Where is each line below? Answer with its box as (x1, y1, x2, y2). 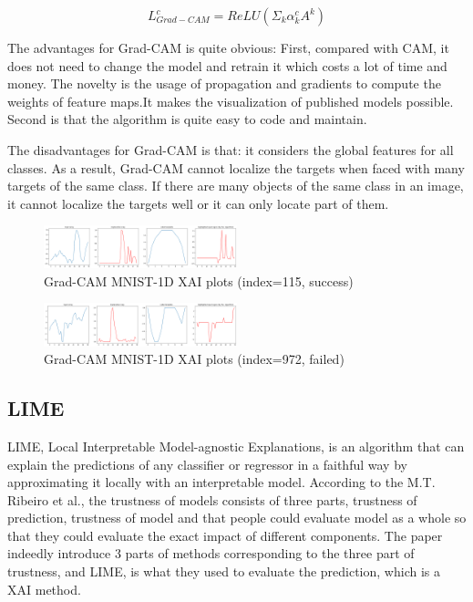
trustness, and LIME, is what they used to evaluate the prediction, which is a (7, 562, 440, 581)
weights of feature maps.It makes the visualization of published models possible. (7, 91, 454, 110)
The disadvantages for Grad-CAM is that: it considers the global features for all (7, 140, 454, 159)
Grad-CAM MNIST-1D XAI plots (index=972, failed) (44, 349, 344, 368)
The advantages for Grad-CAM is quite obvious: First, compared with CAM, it (7, 38, 449, 57)
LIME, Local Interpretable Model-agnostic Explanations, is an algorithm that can (7, 436, 465, 455)
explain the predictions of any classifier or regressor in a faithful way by (7, 454, 407, 473)
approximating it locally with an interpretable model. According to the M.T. (7, 472, 436, 492)
